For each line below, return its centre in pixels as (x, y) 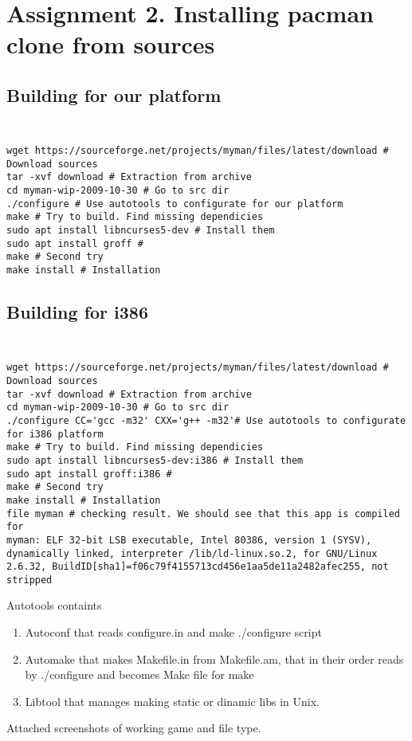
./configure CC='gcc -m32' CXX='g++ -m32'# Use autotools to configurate (206, 420)
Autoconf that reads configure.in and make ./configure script (173, 632)
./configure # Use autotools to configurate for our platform (175, 204)
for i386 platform (55, 434)
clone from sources (111, 44)
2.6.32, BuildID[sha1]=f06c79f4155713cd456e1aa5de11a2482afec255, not (198, 567)
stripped (29, 580)
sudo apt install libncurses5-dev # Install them (141, 231)
